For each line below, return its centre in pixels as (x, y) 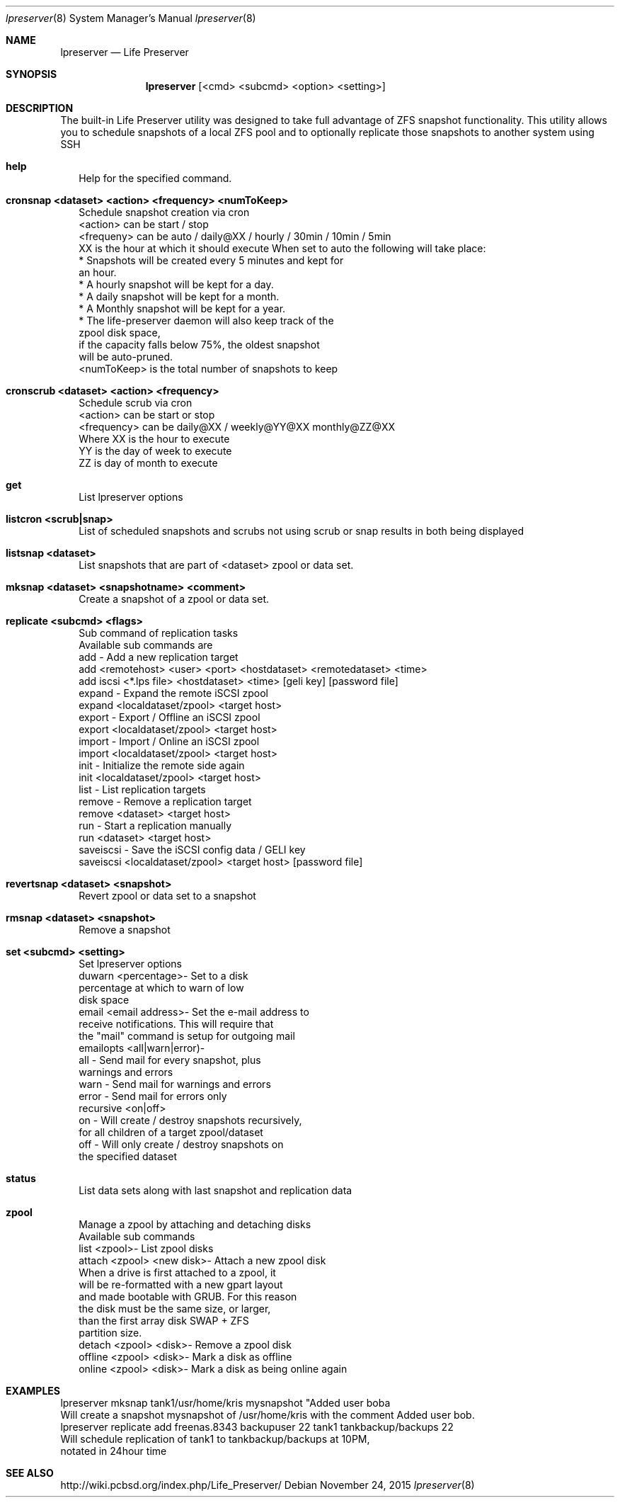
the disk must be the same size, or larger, (175, 1309)
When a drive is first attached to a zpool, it (177, 1272)
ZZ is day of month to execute (148, 463)
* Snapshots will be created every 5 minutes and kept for (211, 260)
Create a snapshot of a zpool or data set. (174, 599)
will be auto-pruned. (126, 357)
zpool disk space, (120, 333)
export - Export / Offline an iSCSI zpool (170, 717)
